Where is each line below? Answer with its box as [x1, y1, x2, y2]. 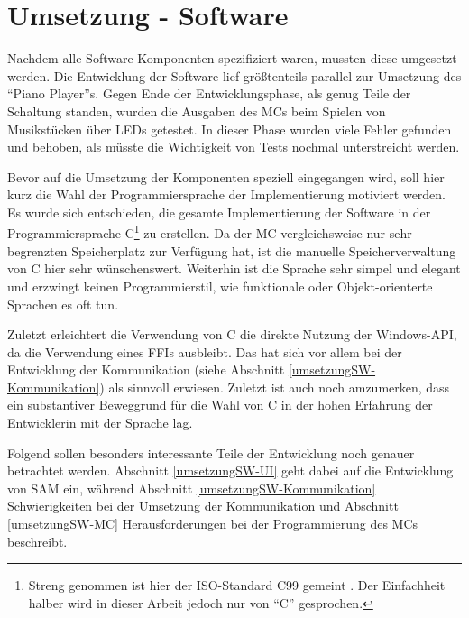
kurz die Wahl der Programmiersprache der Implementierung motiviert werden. [7, 185, 446, 204]
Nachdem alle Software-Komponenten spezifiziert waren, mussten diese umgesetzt [7, 49, 457, 68]
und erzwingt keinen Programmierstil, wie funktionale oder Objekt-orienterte [7, 276, 433, 295]
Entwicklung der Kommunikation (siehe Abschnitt [7, 360, 285, 379]
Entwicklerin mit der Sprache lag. [7, 413, 193, 432]
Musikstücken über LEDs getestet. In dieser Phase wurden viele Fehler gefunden [7, 119, 452, 138]
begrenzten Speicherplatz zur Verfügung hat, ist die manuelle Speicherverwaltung [7, 241, 456, 260]
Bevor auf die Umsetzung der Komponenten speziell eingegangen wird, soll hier [7, 167, 445, 186]
